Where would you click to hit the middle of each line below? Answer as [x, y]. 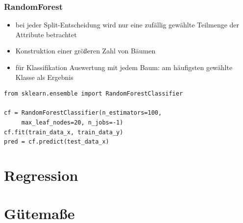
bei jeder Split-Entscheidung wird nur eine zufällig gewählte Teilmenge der [127, 25]
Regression [41, 175]
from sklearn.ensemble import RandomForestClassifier [94, 94]
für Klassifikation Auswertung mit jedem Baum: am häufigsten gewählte [124, 67]
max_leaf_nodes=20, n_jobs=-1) [72, 122]
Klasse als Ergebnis [44, 77]
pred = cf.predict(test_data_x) [57, 142]
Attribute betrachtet [46, 34]
